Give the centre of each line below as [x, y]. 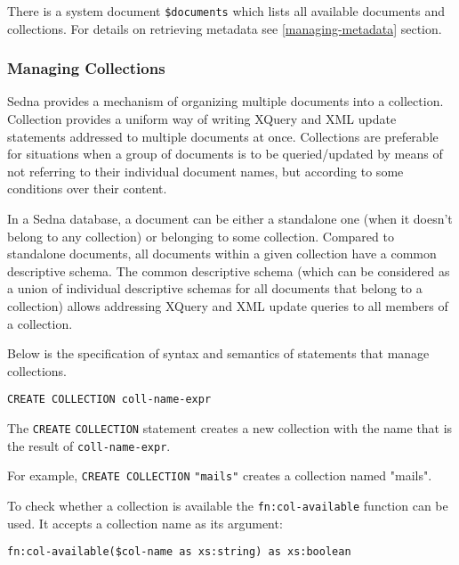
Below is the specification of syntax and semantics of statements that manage [218, 353]
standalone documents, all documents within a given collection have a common [222, 254]
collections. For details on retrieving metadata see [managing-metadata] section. [225, 28]
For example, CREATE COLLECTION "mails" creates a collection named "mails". [220, 475]
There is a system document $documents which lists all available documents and [226, 11]
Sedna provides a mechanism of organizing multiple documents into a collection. [225, 101]
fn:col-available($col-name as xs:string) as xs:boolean [179, 552]
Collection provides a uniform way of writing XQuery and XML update [202, 119]
